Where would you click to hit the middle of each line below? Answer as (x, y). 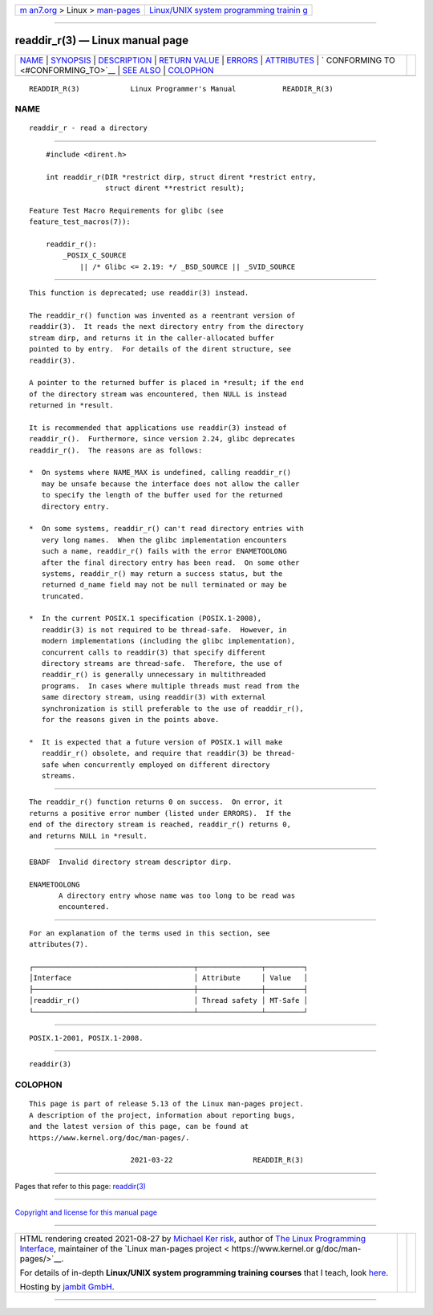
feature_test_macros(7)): (80, 222)
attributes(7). (59, 944)
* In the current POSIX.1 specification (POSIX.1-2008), (146, 619)
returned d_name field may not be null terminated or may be (164, 585)
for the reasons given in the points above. (130, 719)
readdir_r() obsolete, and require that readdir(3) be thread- (168, 753)
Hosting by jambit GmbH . (67, 1287)
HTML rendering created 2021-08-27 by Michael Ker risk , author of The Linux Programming (193, 1239)
